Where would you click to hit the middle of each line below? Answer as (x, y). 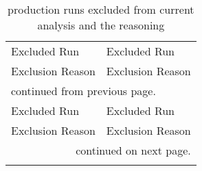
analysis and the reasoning (101, 25)
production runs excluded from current (101, 9)
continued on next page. (133, 150)
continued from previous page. (83, 91)
